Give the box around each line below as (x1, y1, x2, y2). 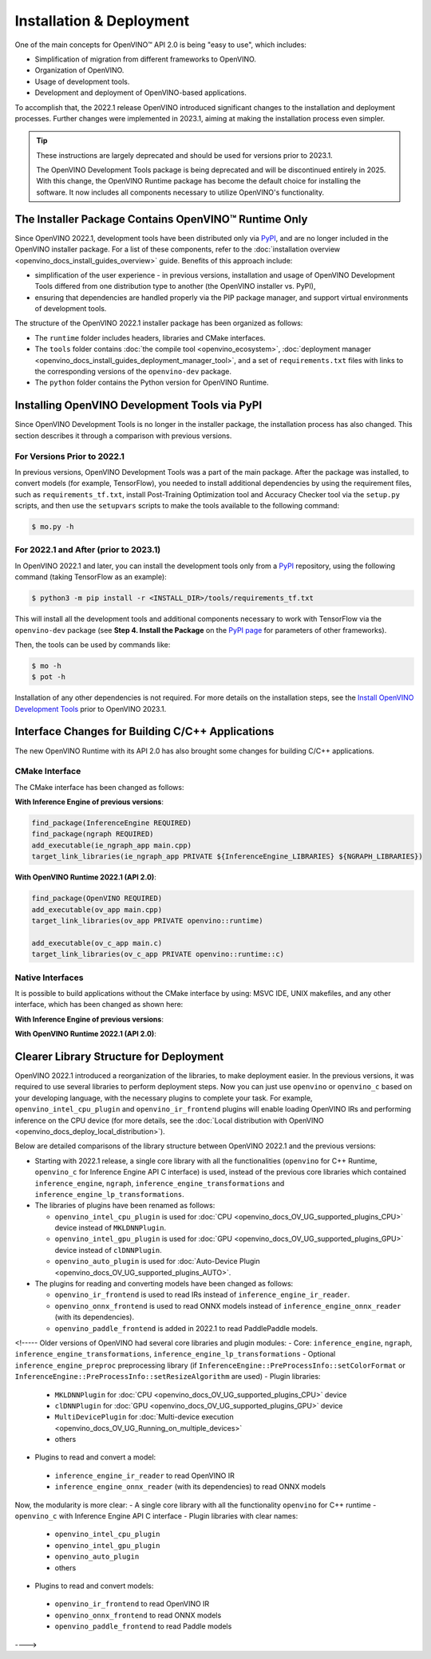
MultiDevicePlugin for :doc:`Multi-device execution (54, 1412, 235, 1422)
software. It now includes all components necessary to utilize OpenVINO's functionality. (36, 188, 325, 197)
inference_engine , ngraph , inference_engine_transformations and (34, 1178, 285, 1188)
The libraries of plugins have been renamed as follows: (34, 1201, 215, 1211)
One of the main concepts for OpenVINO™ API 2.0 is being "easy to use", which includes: (14, 40, 307, 49)
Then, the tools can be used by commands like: (14, 639, 171, 650)
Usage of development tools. (34, 77, 130, 86)
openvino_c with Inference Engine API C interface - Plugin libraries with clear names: (14, 1511, 299, 1521)
